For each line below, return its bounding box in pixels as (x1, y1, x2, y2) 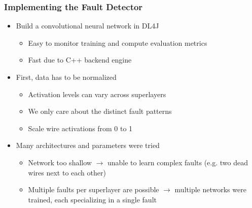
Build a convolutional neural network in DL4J (16, 20, 159, 31)
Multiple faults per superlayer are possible (28, 184, 159, 195)
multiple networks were (174, 184, 246, 195)
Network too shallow (28, 157, 92, 167)
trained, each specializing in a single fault (28, 194, 157, 204)
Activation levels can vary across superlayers (28, 88, 166, 99)
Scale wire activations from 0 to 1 (28, 123, 133, 133)
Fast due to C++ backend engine (28, 54, 132, 65)
